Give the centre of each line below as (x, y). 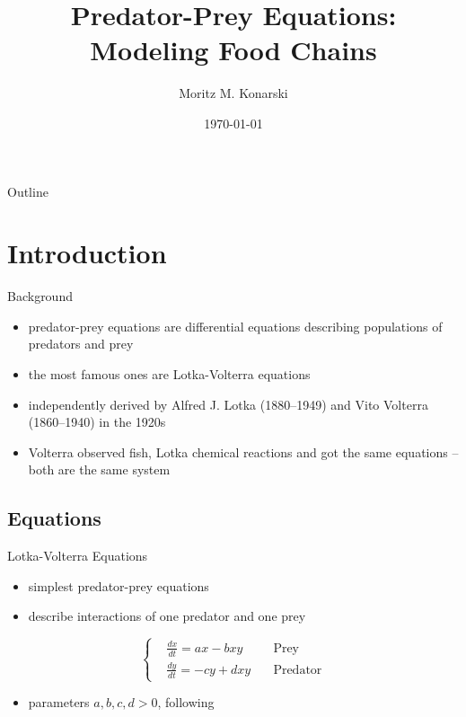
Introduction (87, 253)
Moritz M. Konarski (233, 93)
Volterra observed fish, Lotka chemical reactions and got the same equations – (243, 451)
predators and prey (81, 344)
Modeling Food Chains (233, 50)
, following (186, 702)
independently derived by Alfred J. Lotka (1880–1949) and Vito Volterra (228, 404)
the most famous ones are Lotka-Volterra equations (169, 374)
